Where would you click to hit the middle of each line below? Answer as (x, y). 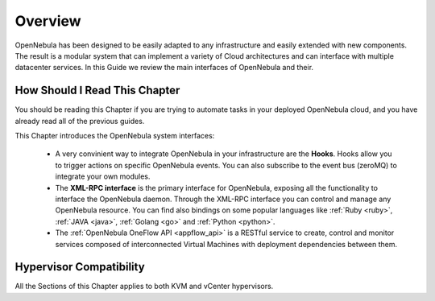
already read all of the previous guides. (80, 121)
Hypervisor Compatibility (80, 267)
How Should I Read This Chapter (97, 91)
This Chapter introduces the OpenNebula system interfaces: (115, 136)
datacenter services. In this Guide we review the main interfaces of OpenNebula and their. (164, 68)
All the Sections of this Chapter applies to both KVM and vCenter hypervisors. (144, 287)
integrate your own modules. (103, 176)
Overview (48, 21)
